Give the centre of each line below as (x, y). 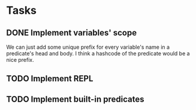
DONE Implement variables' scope (71, 33)
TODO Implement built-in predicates (75, 99)
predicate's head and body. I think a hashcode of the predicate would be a (98, 53)
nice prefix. (20, 60)
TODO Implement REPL (50, 79)
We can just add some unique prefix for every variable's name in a (88, 47)
